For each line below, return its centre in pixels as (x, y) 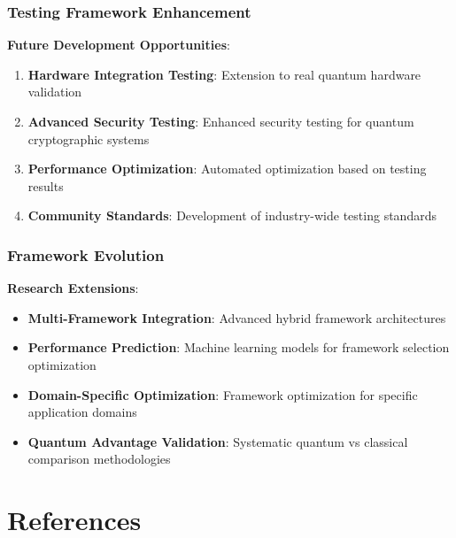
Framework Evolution (86, 254)
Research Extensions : (73, 288)
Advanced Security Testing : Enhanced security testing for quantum (221, 121)
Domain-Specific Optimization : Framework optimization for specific (223, 394)
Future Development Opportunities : (119, 45)
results (46, 185)
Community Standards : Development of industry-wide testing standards (232, 215)
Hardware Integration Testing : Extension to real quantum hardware (224, 74)
